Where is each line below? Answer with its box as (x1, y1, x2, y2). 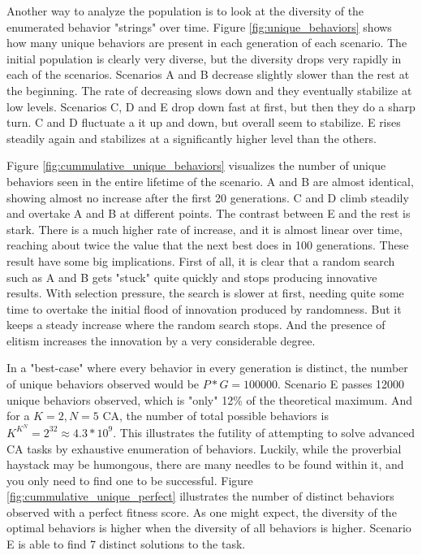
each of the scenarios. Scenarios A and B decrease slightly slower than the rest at (6, 66, 410, 83)
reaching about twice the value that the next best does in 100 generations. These (6, 236, 409, 254)
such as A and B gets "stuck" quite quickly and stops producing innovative (6, 268, 377, 285)
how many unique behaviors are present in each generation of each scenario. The (6, 34, 407, 51)
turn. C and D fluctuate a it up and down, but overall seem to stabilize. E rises (6, 114, 401, 131)
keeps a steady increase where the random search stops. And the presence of (6, 316, 385, 333)
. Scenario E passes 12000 (278, 375, 405, 392)
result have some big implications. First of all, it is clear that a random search (6, 252, 395, 269)
